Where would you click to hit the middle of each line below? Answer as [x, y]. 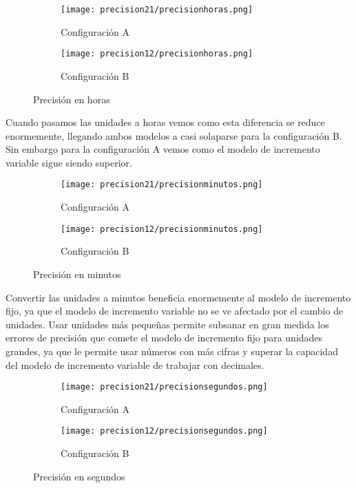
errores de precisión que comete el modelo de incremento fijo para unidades [164, 338]
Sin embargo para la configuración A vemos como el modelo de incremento [163, 149]
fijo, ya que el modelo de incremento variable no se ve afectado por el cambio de [175, 311]
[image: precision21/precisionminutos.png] [162, 185]
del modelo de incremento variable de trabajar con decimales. [135, 364]
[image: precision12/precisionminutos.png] [162, 229]
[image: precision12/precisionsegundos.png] [164, 431]
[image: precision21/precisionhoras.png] [157, 10]
